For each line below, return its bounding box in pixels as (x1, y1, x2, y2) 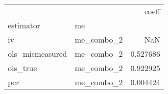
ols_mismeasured (8, 48, 67, 59)
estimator (8, 20, 40, 31)
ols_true (8, 62, 37, 73)
